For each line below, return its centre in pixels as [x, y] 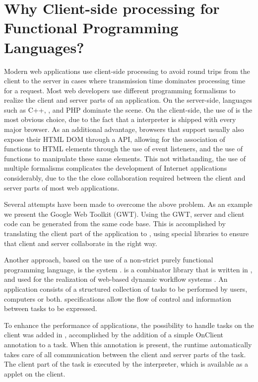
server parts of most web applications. [62, 187]
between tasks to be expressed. [51, 308]
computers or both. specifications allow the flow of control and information [118, 298]
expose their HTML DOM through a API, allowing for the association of [115, 139]
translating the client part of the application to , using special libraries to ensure [127, 233]
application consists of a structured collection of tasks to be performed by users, [126, 288]
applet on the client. [35, 373]
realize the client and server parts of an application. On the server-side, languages [128, 100]
